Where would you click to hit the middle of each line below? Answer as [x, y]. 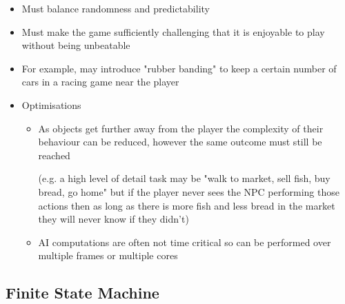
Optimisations [51, 104]
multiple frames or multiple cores [108, 255]
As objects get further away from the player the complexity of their [181, 128]
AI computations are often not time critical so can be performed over [185, 242]
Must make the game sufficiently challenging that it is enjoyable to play [173, 31]
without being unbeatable [76, 45]
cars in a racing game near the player [100, 82]
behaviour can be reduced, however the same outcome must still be [180, 142]
